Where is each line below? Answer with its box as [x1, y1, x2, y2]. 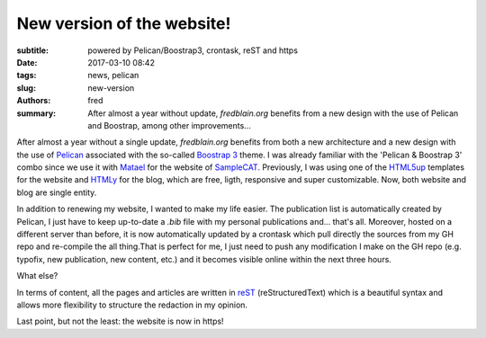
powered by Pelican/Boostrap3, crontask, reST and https [87, 45, 299, 56]
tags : [16, 70, 37, 81]
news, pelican [87, 70, 139, 81]
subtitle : [16, 45, 49, 56]
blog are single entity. [16, 187, 97, 198]
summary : [16, 108, 57, 119]
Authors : [16, 95, 51, 106]
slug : [16, 82, 36, 93]
